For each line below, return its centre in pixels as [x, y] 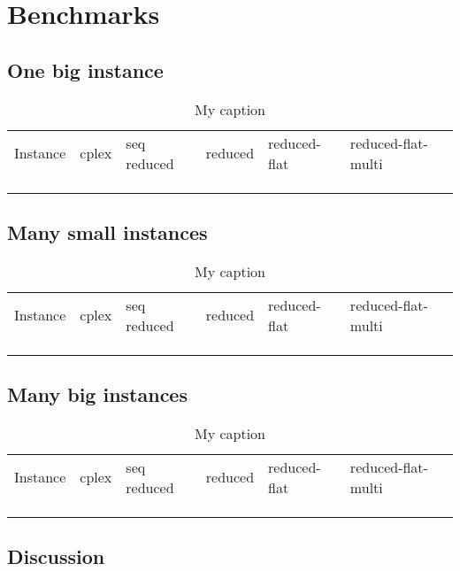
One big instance [85, 69]
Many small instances [107, 231]
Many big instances [97, 394]
